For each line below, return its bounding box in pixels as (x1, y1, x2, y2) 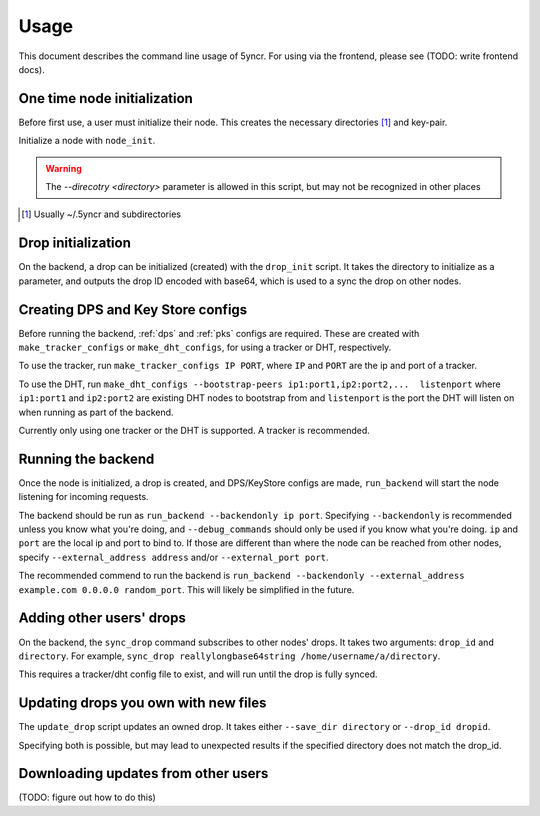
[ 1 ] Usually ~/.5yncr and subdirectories (21, 208, 182, 220)
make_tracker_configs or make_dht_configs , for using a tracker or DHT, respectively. (18, 341, 392, 353)
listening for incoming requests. (18, 491, 149, 503)
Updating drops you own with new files (18, 695, 267, 712)
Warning (45, 162, 82, 174)
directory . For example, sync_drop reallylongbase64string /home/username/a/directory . (18, 650, 441, 662)
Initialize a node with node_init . (18, 135, 156, 147)
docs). (18, 63, 45, 75)
